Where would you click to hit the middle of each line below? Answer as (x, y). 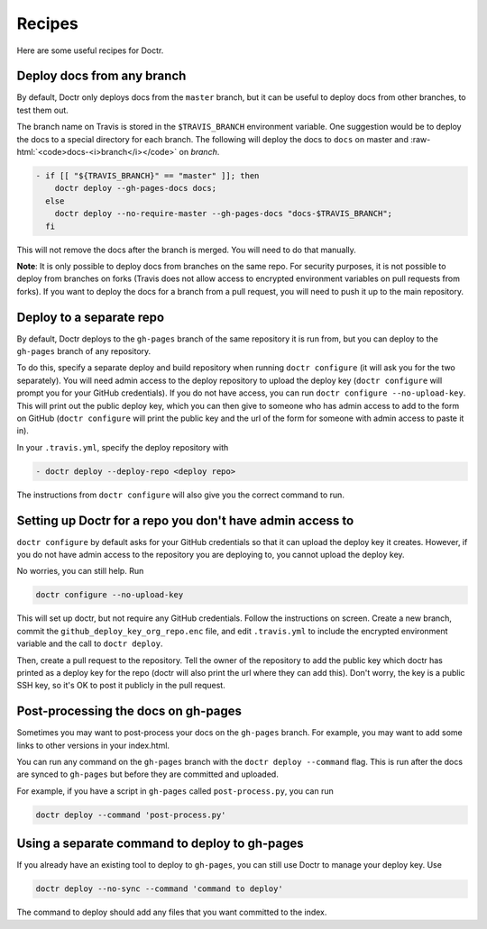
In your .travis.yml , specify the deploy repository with (123, 447)
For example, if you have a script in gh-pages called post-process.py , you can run (175, 791)
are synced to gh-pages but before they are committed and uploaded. (147, 774)
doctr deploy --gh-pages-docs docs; (135, 188)
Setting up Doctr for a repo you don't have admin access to (185, 520)
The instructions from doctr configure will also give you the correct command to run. (180, 495)
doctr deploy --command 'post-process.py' (131, 815)
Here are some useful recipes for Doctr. (90, 50)
